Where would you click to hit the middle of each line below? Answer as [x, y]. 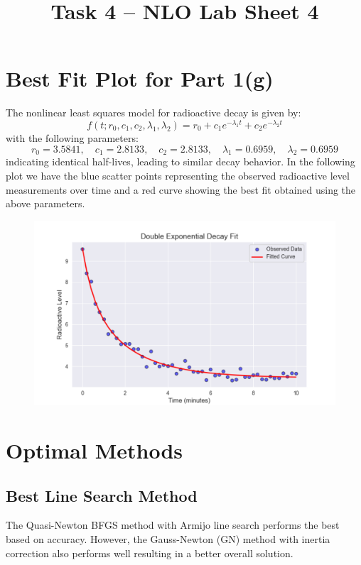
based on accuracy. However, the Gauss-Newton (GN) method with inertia [168, 538]
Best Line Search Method [102, 495]
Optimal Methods [95, 450]
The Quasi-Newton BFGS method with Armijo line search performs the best [173, 525]
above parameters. [45, 203]
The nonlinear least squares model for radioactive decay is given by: [153, 113]
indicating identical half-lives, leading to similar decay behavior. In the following [180, 161]
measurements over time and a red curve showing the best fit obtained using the [181, 189]
